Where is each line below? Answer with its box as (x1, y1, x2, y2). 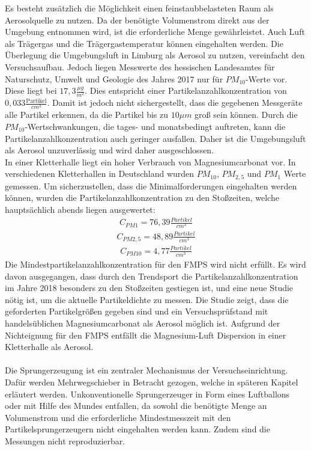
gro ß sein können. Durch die (195, 108, 298, 121)
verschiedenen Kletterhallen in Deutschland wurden (5, 167, 195, 180)
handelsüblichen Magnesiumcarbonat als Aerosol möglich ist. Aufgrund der (5, 316, 280, 329)
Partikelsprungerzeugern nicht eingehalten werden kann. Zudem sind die (5, 423, 270, 435)
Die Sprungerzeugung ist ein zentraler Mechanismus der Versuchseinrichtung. (5, 364, 288, 376)
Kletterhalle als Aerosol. (5, 340, 94, 353)
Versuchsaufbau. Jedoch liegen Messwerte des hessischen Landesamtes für (5, 60, 275, 73)
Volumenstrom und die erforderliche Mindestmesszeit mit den (5, 411, 231, 423)
